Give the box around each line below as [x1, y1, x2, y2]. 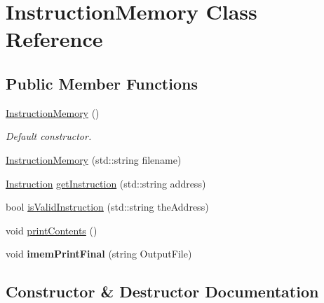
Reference [6, 24, 103, 53]
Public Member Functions [6, 72, 198, 94]
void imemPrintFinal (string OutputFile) [6, 246, 192, 261]
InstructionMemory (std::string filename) [6, 152, 182, 167]
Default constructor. [6, 129, 92, 143]
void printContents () [6, 223, 97, 237]
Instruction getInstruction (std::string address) [6, 176, 206, 190]
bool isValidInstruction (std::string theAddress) [6, 199, 209, 214]
